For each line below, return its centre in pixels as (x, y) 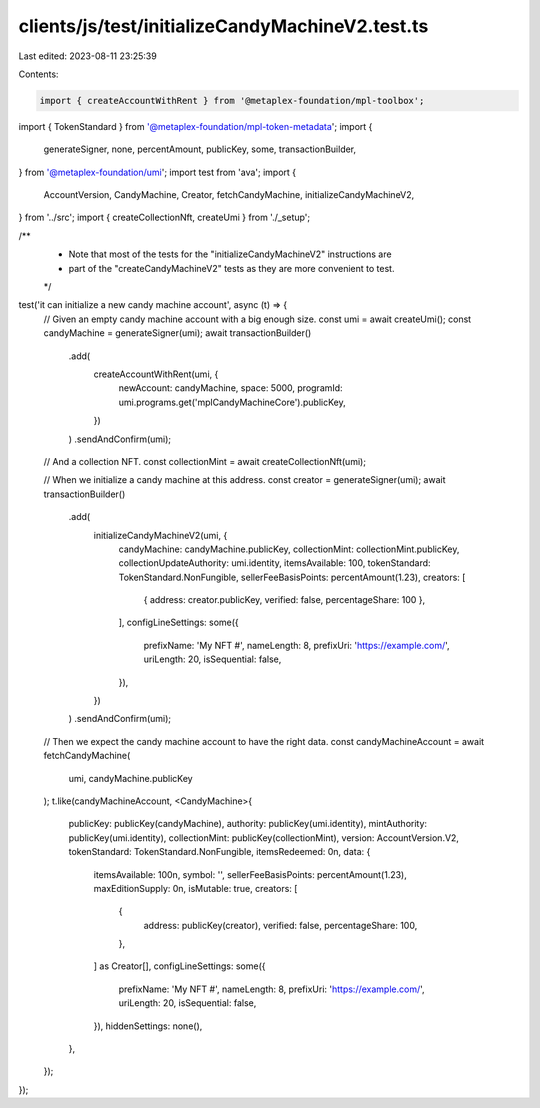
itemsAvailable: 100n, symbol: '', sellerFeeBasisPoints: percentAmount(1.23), (250, 874)
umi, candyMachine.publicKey (131, 778)
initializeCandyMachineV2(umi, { (160, 535)
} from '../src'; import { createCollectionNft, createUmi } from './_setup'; (164, 217)
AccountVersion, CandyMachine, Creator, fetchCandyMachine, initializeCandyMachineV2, (229, 195)
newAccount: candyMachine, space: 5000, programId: (231, 388)
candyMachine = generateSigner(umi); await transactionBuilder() (177, 333)
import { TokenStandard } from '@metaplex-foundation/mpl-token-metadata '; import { (195, 126)
